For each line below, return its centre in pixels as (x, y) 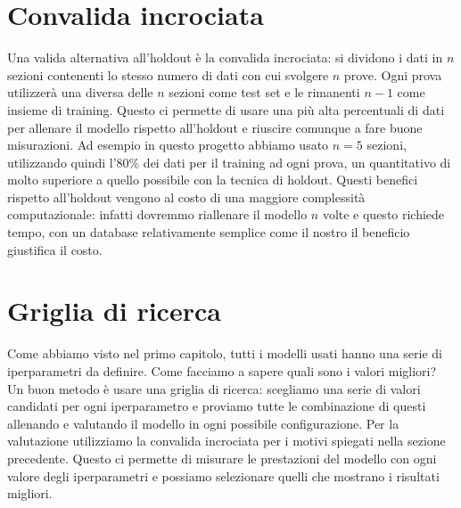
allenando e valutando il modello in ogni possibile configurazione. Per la (203, 423)
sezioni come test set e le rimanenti (264, 92)
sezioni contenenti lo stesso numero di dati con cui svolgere (168, 74)
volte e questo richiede (383, 214)
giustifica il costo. (55, 249)
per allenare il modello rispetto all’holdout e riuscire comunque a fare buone (215, 127)
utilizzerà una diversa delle (80, 92)
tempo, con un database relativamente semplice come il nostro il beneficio (209, 232)
